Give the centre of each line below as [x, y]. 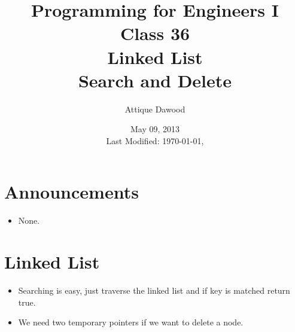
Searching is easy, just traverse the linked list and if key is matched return [154, 290]
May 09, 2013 [155, 129]
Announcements [72, 192]
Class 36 [155, 33]
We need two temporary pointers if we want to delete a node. [131, 322]
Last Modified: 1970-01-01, [155, 140]
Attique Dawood [155, 109]
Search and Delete [155, 80]
